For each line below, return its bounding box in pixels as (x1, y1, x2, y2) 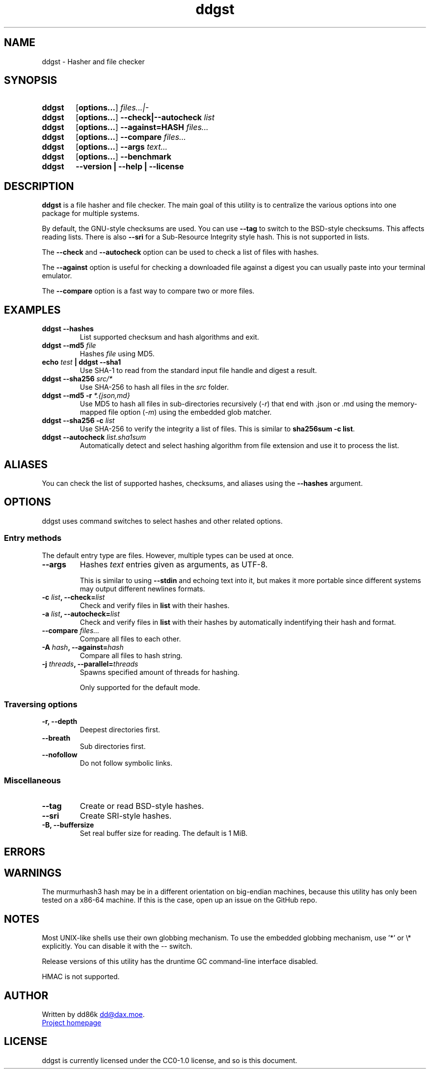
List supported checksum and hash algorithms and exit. (80, 333, 259, 342)
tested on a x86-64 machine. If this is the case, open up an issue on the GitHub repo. (42, 896, 317, 905)
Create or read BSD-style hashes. (80, 801, 204, 811)
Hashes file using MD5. (80, 349, 155, 358)
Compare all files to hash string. (80, 651, 183, 660)
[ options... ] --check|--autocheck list (76, 112, 215, 123)
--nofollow (42, 750, 78, 759)
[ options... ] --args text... (76, 142, 168, 152)
